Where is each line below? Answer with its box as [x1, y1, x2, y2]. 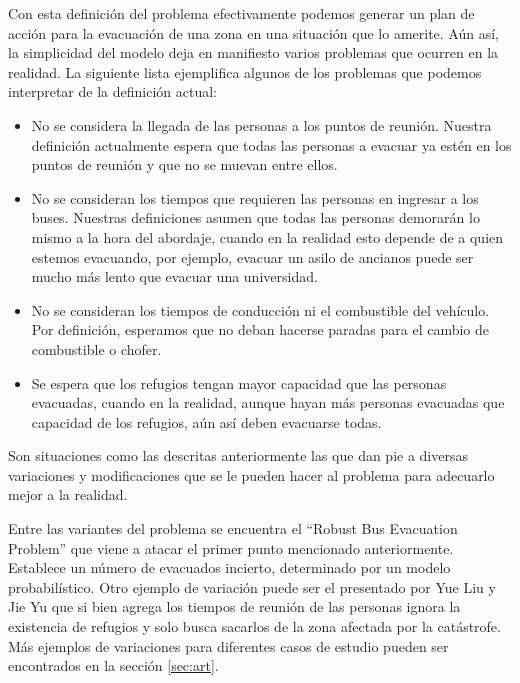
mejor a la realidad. [8, 484, 128, 505]
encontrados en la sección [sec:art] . [8, 655, 219, 676]
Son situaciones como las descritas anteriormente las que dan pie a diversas [8, 445, 468, 466]
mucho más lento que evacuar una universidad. [31, 266, 318, 287]
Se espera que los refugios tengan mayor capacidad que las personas [31, 372, 447, 393]
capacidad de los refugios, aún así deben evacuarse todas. [31, 411, 382, 432]
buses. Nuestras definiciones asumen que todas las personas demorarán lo [31, 207, 480, 228]
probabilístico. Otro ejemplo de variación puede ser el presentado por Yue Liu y [8, 576, 496, 597]
